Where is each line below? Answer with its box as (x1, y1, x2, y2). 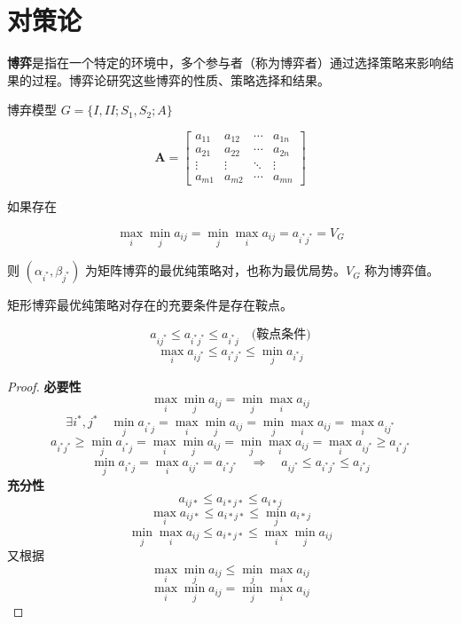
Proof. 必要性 (7, 376, 82, 395)
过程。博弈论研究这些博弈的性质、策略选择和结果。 (31, 70, 330, 89)
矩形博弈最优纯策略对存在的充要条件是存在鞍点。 (7, 296, 293, 314)
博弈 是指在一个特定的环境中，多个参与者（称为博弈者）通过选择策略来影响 (7, 53, 441, 72)
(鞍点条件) (251, 328, 311, 341)
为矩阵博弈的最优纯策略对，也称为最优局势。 (85, 261, 347, 280)
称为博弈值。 (364, 261, 440, 280)
